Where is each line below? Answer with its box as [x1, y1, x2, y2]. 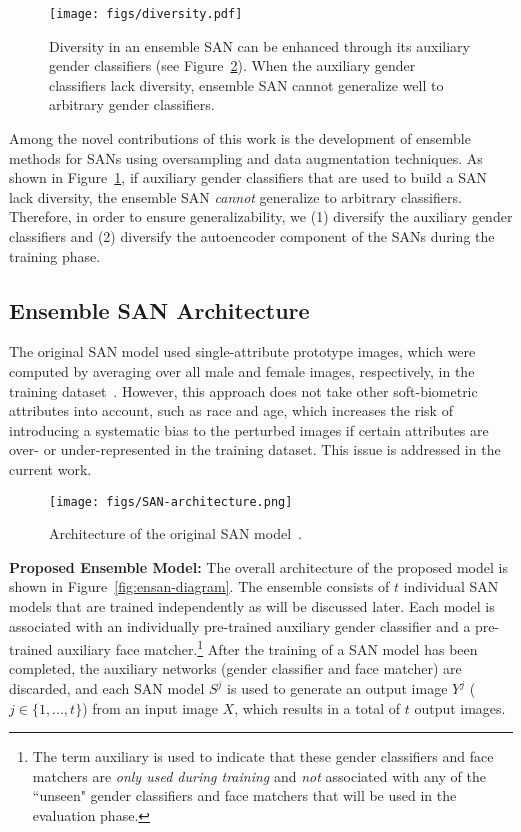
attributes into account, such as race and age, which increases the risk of [9, 400, 453, 421]
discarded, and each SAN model [9, 678, 205, 699]
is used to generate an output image [227, 678, 448, 699]
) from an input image [82, 697, 218, 718]
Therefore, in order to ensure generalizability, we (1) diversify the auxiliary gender [9, 206, 513, 227]
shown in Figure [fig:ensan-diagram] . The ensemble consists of [9, 576, 390, 597]
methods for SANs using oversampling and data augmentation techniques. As [9, 147, 483, 168]
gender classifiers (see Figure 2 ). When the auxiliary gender [49, 55, 416, 76]
